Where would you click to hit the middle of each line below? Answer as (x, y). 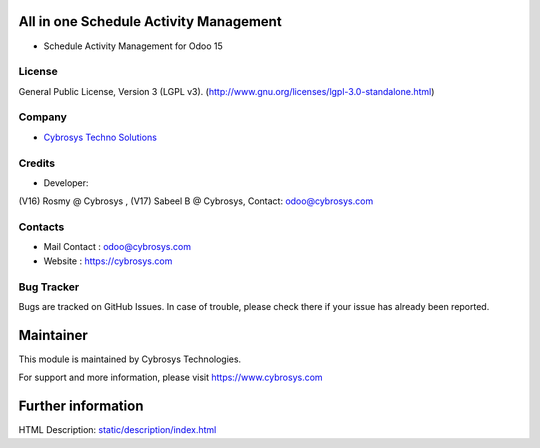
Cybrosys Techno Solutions (100, 137)
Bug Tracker (49, 287)
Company (42, 117)
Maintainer (53, 335)
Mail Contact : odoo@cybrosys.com (117, 247)
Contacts (41, 227)
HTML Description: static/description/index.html (117, 430)
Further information (81, 406)
